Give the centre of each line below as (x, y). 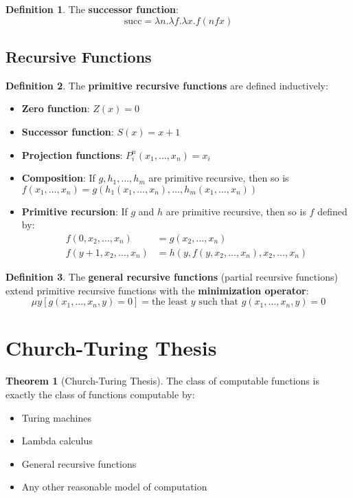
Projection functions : (72, 154)
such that (218, 302)
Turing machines (57, 417)
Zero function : (56, 108)
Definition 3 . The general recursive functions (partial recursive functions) (172, 277)
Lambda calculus (57, 441)
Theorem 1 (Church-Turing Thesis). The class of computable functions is (162, 381)
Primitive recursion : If (75, 211)
